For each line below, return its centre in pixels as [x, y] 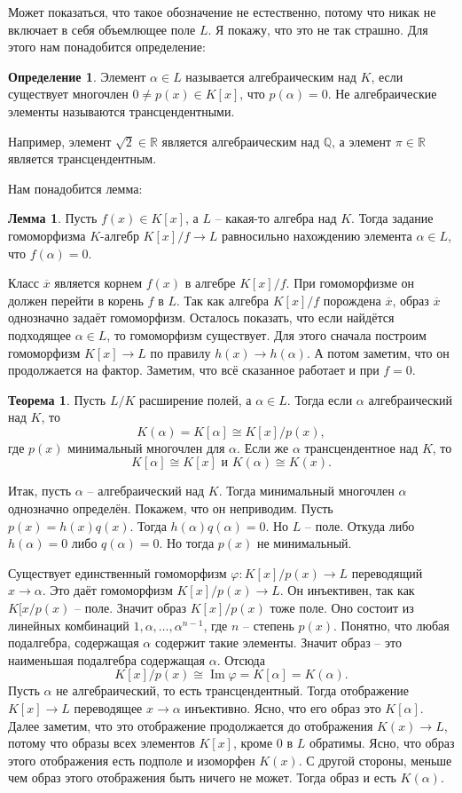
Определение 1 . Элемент [77, 76]
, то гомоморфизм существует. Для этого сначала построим [266, 334]
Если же [266, 447]
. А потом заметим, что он [378, 352]
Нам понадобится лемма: [75, 188]
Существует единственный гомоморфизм [117, 572]
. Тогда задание [392, 218]
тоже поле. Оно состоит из [342, 608]
